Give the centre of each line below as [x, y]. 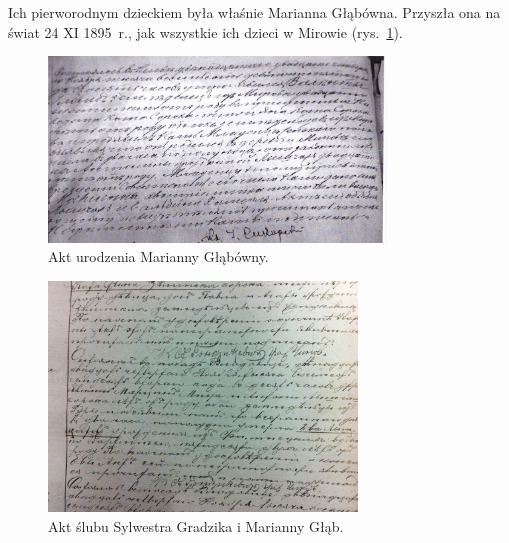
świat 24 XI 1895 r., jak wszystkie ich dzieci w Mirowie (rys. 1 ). [205, 31]
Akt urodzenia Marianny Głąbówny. [158, 256]
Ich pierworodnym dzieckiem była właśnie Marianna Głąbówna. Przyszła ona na [254, 12]
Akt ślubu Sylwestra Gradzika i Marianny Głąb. [196, 525]
